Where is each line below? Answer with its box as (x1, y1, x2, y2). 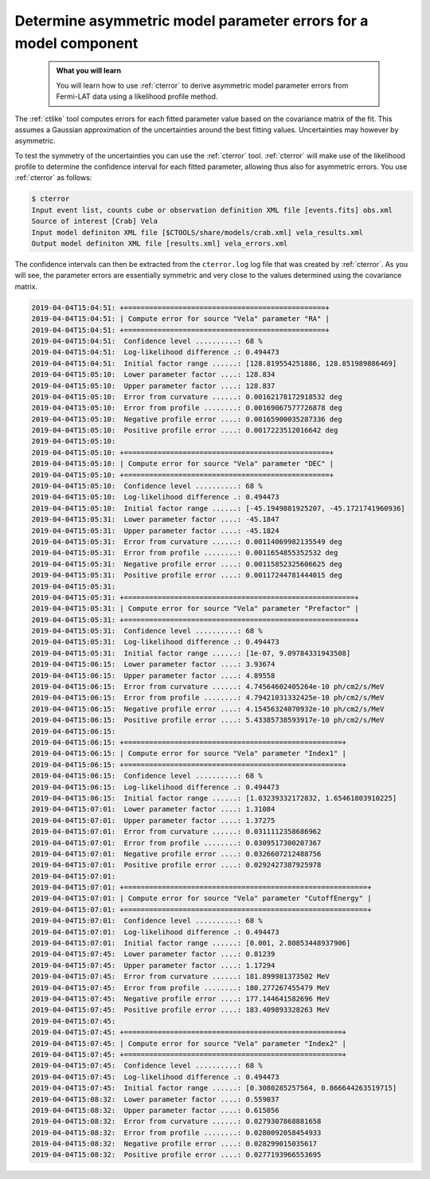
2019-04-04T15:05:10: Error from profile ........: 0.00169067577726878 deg (31, 403, 342, 413)
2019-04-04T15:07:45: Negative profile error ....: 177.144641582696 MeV (31, 994, 330, 1003)
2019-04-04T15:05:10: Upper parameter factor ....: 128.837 (31, 381, 276, 390)
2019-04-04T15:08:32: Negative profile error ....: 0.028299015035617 (31, 1139, 318, 1149)
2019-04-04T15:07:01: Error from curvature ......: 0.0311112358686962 (31, 827, 322, 836)
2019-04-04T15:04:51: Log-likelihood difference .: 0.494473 (31, 347, 279, 357)
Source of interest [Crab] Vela (31, 217, 158, 226)
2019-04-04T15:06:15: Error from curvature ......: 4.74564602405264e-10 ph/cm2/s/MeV (31, 682, 385, 691)
